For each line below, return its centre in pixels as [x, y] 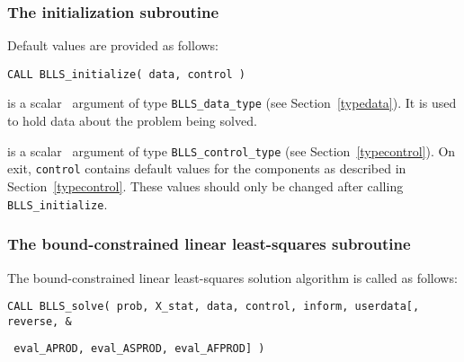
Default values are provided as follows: [113, 45]
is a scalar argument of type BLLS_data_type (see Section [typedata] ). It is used [232, 103]
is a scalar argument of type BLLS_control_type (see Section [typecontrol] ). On [232, 150]
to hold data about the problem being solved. [132, 121]
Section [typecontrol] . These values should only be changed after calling [205, 186]
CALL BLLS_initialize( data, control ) [126, 74]
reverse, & [40, 321]
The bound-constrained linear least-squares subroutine [209, 244]
